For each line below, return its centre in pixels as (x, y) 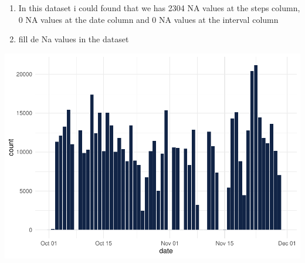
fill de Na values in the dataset (74, 39)
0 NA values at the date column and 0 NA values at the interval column (148, 19)
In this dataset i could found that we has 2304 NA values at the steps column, (159, 8)
